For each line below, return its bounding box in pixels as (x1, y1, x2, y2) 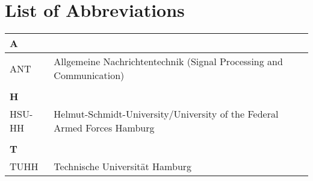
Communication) (54, 68, 125, 83)
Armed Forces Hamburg (54, 121, 155, 135)
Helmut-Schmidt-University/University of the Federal (54, 107, 279, 121)
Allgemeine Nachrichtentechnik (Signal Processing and (54, 54, 283, 69)
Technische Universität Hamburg (54, 159, 192, 174)
